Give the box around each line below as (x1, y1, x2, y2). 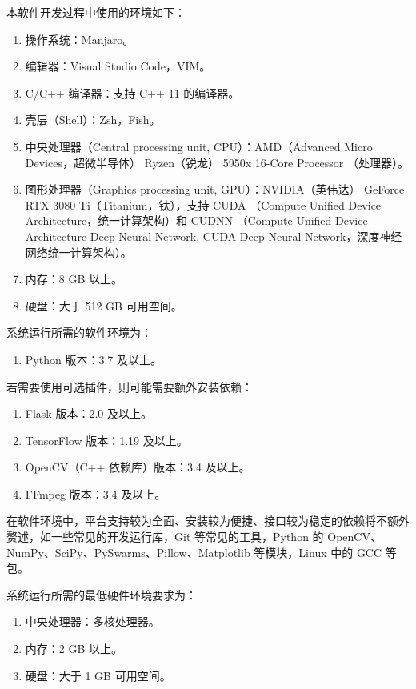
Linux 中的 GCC (298, 543, 382, 560)
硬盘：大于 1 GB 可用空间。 (25, 667, 171, 683)
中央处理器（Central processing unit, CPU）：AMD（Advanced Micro (25, 138, 373, 154)
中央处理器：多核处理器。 (25, 613, 160, 630)
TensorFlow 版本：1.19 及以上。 (25, 431, 188, 448)
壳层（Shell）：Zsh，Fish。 (25, 111, 161, 128)
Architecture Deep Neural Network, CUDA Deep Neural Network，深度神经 (25, 227, 402, 244)
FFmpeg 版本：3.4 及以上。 (25, 485, 166, 502)
